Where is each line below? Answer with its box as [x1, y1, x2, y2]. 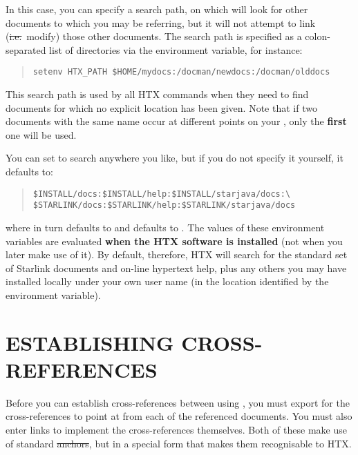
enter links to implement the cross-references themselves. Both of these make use [6, 422, 347, 436]
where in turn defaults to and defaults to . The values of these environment [6, 220, 325, 234]
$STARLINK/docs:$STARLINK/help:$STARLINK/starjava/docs [32, 200, 296, 211]
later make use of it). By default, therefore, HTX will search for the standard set [6, 247, 348, 262]
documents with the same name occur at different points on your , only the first [6, 114, 347, 128]
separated [6, 42, 46, 57]
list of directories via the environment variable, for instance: [49, 42, 303, 57]
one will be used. [6, 127, 77, 142]
